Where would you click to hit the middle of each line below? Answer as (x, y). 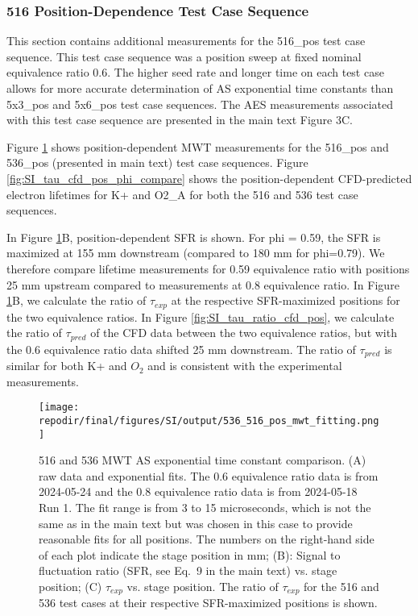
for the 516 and (341, 586)
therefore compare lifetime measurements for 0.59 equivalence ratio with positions (208, 268)
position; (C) (70, 586)
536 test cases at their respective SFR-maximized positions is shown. (208, 603)
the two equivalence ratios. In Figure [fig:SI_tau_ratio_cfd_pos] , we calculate (201, 316)
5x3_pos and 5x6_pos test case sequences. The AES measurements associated (200, 104)
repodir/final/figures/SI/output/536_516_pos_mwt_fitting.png (209, 420)
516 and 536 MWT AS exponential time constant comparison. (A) (203, 460)
